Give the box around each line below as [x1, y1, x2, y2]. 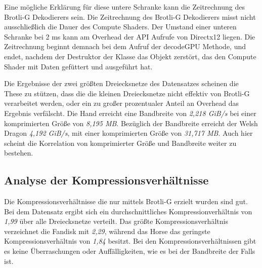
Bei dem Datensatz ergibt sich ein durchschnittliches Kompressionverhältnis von [4, 206, 252, 216]
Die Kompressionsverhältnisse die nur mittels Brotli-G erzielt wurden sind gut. [4, 196, 248, 207]
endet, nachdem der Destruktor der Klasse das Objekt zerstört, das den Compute [4, 51, 256, 61]
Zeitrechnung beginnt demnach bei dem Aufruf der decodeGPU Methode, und [4, 41, 246, 52]
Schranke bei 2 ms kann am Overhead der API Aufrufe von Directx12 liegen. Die [4, 31, 255, 42]
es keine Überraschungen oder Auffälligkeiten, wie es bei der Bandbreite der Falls [4, 246, 255, 256]
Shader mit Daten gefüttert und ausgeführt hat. [4, 61, 153, 71]
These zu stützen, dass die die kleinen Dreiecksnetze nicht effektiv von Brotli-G [4, 88, 250, 98]
